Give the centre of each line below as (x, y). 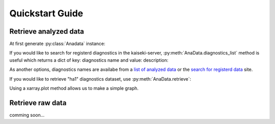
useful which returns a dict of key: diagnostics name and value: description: (89, 60)
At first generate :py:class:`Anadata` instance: (57, 44)
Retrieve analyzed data (47, 31)
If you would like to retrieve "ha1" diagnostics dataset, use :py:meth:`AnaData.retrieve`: (100, 79)
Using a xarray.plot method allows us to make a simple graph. (74, 88)
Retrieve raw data (38, 103)
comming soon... (27, 115)
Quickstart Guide (46, 13)
